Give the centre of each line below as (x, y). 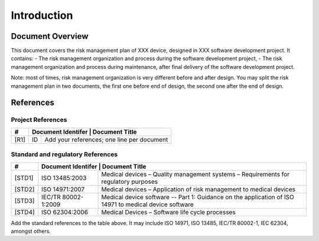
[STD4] (25, 212)
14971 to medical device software (148, 204)
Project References (39, 120)
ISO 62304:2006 (65, 212)
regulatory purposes (130, 181)
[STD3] (25, 200)
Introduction (42, 15)
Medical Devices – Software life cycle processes (168, 212)
